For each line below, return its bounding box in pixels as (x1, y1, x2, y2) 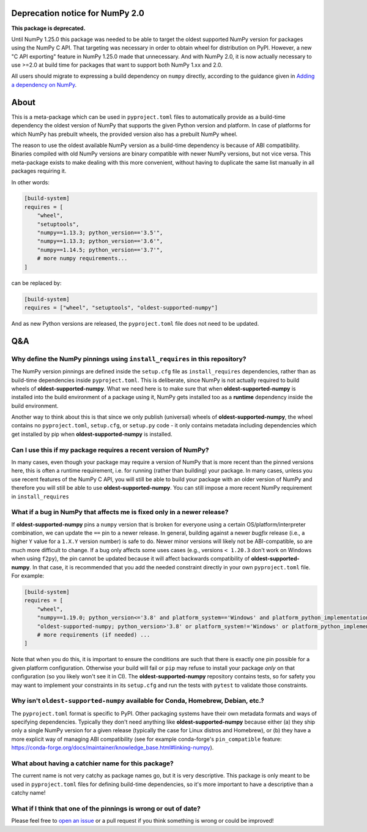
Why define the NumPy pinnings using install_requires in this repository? (11, 354, 247, 363)
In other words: (11, 178, 50, 186)
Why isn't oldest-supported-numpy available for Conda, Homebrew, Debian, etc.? (11, 697, 264, 705)
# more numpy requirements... (37, 255, 128, 262)
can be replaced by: (11, 279, 62, 287)
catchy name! (11, 789, 46, 796)
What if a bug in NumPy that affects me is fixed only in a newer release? (11, 508, 229, 517)
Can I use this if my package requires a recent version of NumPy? (11, 446, 209, 454)
